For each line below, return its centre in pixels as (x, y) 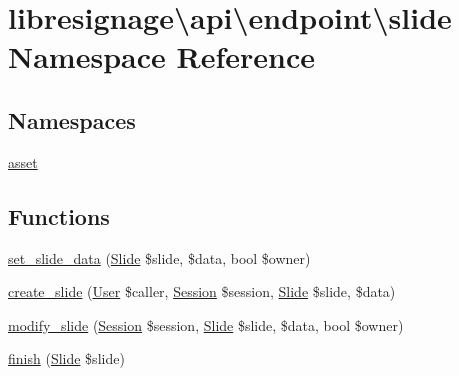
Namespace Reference (161, 56)
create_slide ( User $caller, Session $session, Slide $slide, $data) (202, 291)
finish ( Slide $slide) (66, 358)
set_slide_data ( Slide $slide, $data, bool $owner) (159, 257)
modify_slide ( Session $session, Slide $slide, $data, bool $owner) (206, 324)
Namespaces (72, 119)
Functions (59, 215)
